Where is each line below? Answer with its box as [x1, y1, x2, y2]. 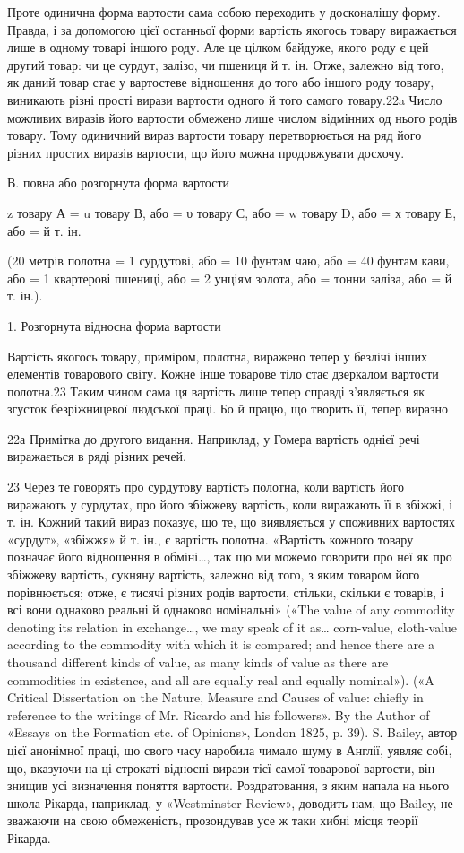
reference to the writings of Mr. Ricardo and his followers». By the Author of [7, 705, 430, 724]
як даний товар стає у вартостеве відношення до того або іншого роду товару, [7, 73, 434, 91]
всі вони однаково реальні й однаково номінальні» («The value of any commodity [7, 600, 455, 619]
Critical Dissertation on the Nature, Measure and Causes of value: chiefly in [7, 688, 424, 707]
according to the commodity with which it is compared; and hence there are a [7, 635, 434, 654]
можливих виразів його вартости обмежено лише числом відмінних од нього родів [7, 108, 458, 126]
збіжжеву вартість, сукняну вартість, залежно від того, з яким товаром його [7, 565, 420, 584]
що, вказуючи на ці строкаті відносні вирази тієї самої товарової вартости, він [7, 758, 435, 777]
